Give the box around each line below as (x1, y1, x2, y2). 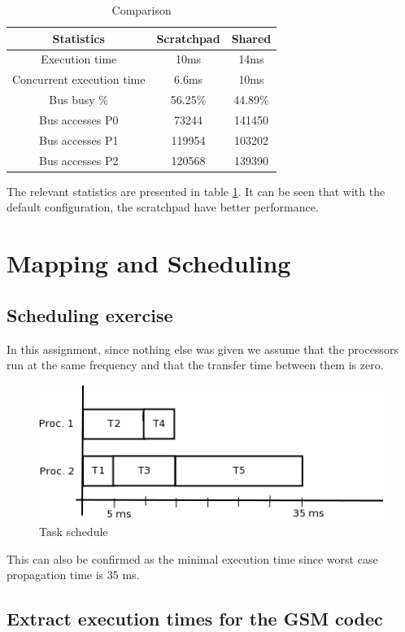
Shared (231, 29, 272, 46)
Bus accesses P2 (38, 151, 119, 168)
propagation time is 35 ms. (7, 566, 140, 583)
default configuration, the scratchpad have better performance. (7, 198, 319, 216)
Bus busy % (49, 91, 109, 108)
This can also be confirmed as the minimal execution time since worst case (7, 550, 378, 567)
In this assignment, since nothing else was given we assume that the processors (7, 340, 398, 357)
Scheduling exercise (7, 302, 173, 327)
